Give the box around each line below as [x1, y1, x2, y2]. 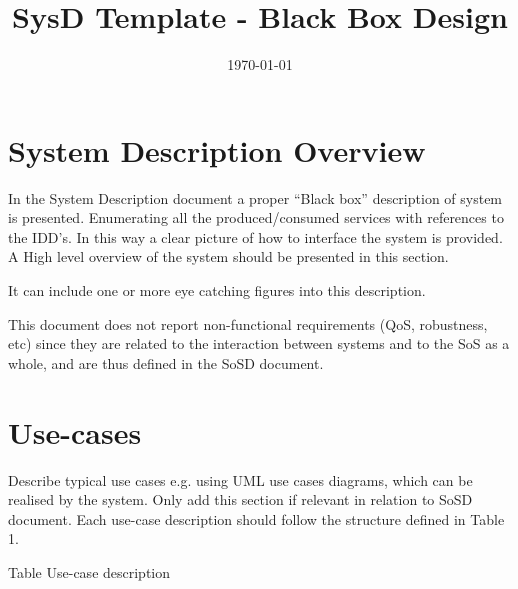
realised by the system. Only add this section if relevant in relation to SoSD [8, 489, 473, 510]
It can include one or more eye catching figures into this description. [8, 280, 426, 301]
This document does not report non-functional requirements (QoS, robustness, [8, 313, 488, 334]
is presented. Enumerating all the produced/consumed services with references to [8, 207, 504, 228]
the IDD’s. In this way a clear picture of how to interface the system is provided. [8, 226, 503, 247]
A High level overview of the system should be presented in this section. [8, 246, 449, 267]
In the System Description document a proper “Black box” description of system [8, 187, 503, 208]
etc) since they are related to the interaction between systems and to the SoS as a [8, 333, 510, 354]
